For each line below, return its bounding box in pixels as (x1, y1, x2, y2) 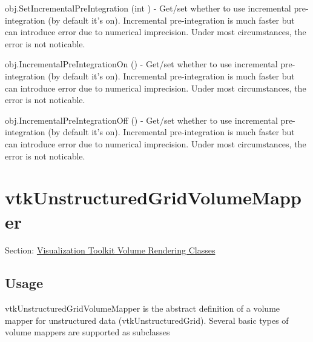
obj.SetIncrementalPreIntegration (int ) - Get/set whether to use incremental (5, 2, 291, 14)
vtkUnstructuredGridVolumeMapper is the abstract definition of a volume (5, 302, 280, 315)
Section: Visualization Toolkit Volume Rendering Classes (5, 244, 216, 256)
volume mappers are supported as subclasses (5, 326, 170, 338)
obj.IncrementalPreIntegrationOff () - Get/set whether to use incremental (5, 113, 278, 126)
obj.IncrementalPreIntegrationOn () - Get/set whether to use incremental (5, 58, 278, 70)
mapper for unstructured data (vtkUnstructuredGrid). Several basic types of (5, 313, 289, 326)
